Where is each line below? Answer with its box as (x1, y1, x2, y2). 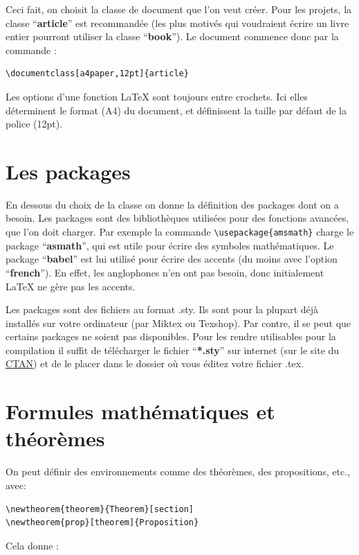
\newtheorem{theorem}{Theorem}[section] (6, 504, 194, 514)
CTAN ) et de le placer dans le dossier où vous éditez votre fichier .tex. (6, 356, 304, 371)
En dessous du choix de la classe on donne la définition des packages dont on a (6, 197, 339, 211)
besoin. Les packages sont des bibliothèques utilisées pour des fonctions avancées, (6, 211, 349, 225)
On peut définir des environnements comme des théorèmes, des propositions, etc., (6, 464, 351, 479)
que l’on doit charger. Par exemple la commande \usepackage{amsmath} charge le (6, 224, 354, 239)
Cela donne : (6, 538, 59, 552)
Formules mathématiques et (6, 397, 275, 425)
